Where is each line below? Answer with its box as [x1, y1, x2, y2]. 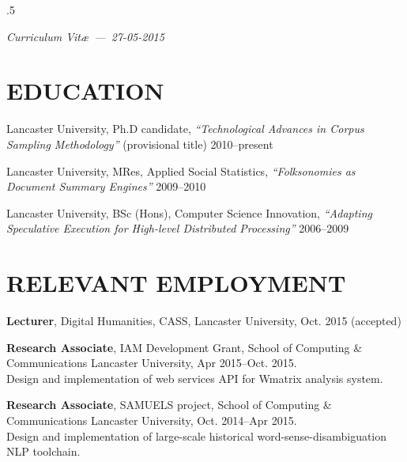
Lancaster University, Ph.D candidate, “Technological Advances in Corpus [6, 120, 364, 137]
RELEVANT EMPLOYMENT [6, 267, 346, 299]
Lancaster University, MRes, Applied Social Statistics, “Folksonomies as [6, 162, 356, 179]
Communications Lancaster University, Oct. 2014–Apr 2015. [6, 411, 297, 428]
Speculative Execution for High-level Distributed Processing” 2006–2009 [6, 220, 349, 237]
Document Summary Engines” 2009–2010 [6, 178, 206, 195]
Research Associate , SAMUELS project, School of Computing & [6, 396, 332, 413]
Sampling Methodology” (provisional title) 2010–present [6, 135, 273, 152]
